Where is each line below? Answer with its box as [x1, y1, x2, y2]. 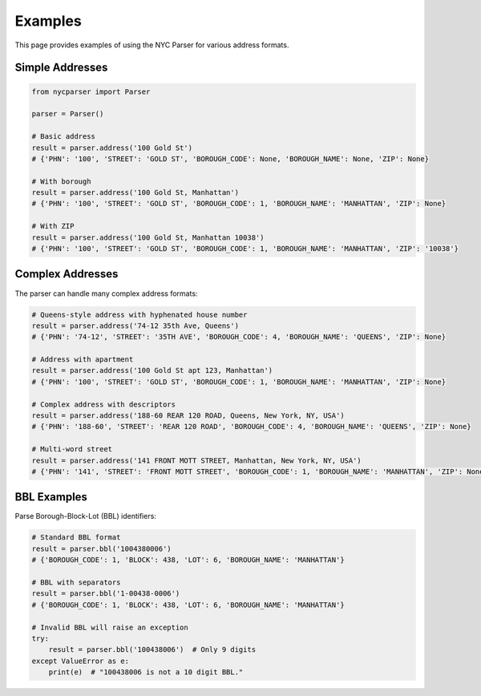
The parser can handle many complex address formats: [14, 289, 198, 298]
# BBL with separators [31, 578, 121, 587]
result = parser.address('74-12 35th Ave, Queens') [31, 321, 240, 330]
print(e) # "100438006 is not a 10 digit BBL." [48, 668, 244, 677]
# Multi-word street [31, 445, 112, 454]
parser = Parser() [31, 109, 104, 119]
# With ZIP [31, 221, 75, 231]
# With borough [31, 176, 91, 186]
